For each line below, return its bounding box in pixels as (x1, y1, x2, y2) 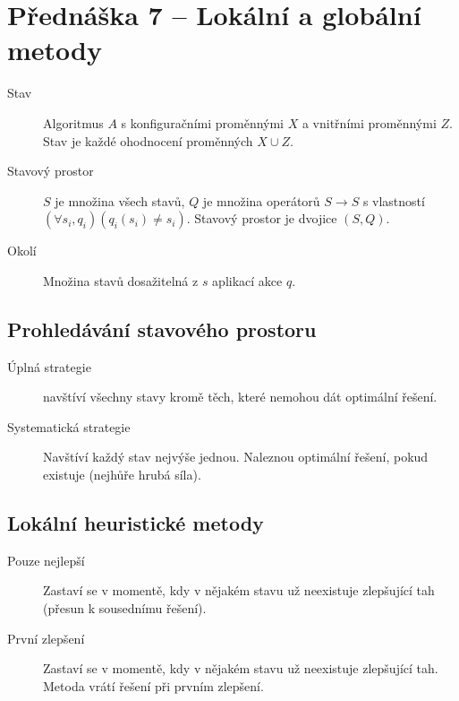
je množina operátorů (202, 191, 320, 210)
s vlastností (362, 191, 425, 210)
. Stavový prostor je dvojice (186, 209, 337, 228)
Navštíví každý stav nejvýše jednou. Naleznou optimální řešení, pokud (43, 447, 429, 466)
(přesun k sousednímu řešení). (43, 599, 207, 618)
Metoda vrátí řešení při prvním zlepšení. (43, 676, 264, 695)
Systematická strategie (7, 417, 131, 436)
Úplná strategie (7, 357, 91, 376)
